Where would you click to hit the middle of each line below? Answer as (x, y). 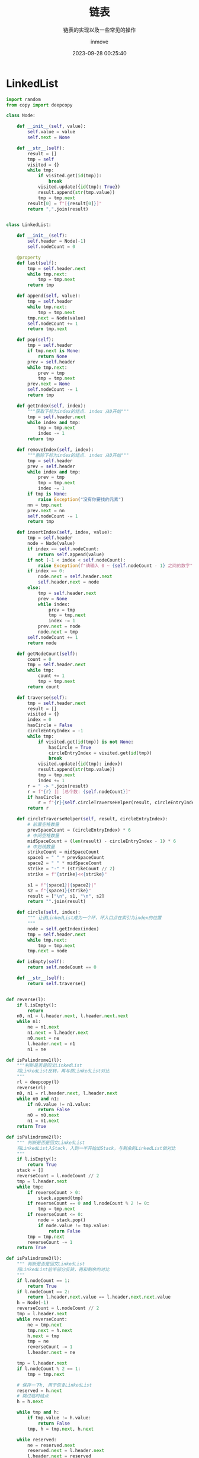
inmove (99, 42)
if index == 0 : (46, 571)
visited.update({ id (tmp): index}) (80, 764)
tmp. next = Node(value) (57, 318)
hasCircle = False (50, 725)
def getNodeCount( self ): (47, 654)
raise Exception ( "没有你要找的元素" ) (81, 499)
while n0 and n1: (38, 1099)
